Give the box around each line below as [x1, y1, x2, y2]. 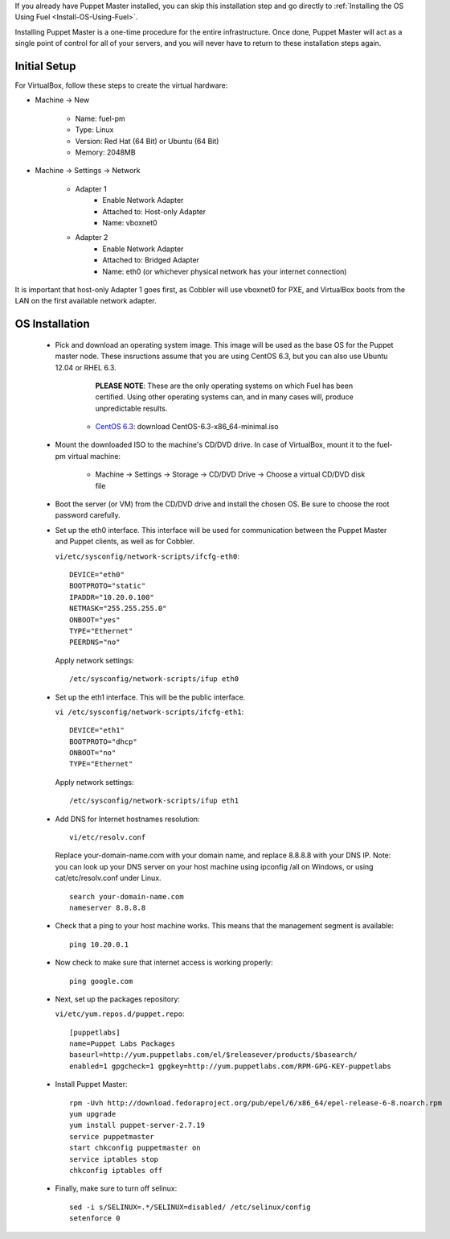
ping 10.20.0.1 [69, 940, 129, 949]
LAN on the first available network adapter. [14, 296, 157, 306]
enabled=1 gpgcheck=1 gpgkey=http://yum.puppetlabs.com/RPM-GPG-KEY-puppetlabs [69, 1061, 391, 1071]
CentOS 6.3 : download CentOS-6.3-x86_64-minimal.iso [95, 422, 279, 432]
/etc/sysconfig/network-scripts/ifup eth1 [69, 796, 239, 805]
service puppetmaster [69, 1132, 154, 1141]
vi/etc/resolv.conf [69, 833, 146, 842]
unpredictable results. [95, 403, 168, 413]
